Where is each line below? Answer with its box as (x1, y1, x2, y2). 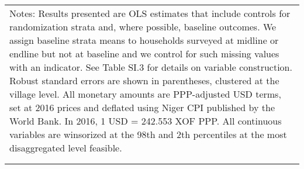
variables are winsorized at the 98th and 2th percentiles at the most (9, 127, 287, 141)
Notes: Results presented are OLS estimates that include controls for (9, 6, 291, 20)
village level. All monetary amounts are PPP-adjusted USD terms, (9, 87, 281, 101)
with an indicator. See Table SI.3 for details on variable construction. (9, 60, 292, 74)
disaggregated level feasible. (9, 141, 122, 154)
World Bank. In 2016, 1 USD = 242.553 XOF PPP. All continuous (9, 114, 282, 127)
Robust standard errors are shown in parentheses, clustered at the (9, 74, 279, 87)
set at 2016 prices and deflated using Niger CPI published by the (9, 101, 275, 114)
